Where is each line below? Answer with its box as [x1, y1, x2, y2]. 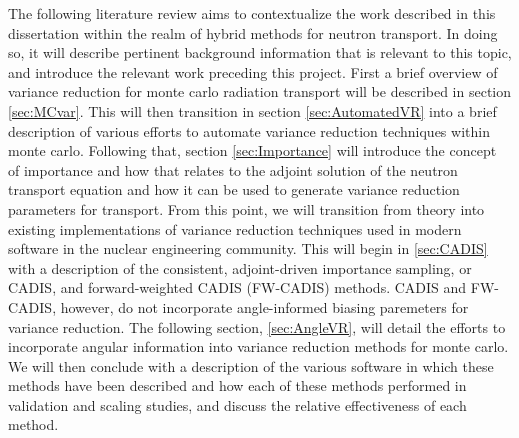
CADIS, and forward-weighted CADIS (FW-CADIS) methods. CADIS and [8, 277, 467, 298]
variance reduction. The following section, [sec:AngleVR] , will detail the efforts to [8, 316, 506, 337]
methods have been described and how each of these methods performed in [8, 375, 467, 396]
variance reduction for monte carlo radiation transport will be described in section [8, 81, 512, 102]
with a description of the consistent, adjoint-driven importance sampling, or [8, 257, 472, 278]
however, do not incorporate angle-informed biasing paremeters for [60, 296, 469, 317]
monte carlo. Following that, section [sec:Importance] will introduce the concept [8, 140, 497, 161]
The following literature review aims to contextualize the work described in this [8, 3, 496, 23]
